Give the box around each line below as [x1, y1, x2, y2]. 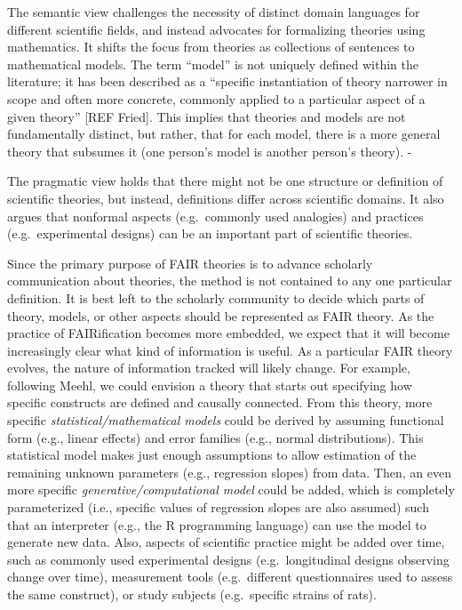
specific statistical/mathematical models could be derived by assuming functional [7, 411, 444, 429]
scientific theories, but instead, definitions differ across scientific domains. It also [7, 189, 444, 207]
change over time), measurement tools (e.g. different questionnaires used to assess [7, 567, 453, 586]
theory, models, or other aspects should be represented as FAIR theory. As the [7, 306, 434, 325]
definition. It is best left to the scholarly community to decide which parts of [7, 288, 425, 307]
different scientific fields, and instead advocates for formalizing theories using [7, 20, 426, 38]
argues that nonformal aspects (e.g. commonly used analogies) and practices [7, 206, 424, 225]
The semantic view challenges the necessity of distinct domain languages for [7, 3, 420, 20]
